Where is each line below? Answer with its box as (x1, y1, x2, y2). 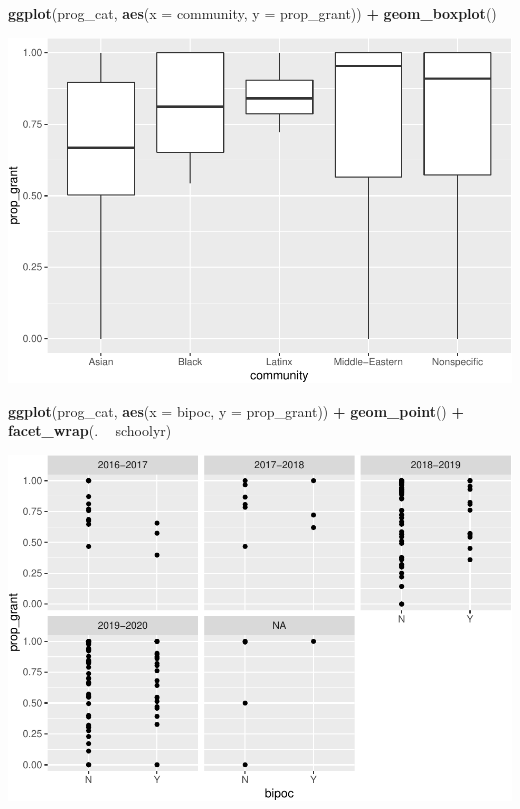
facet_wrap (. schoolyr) (8, 420, 172, 441)
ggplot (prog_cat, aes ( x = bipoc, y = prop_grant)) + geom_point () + (8, 400, 465, 421)
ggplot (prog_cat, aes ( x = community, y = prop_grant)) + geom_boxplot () (8, 3, 497, 23)
